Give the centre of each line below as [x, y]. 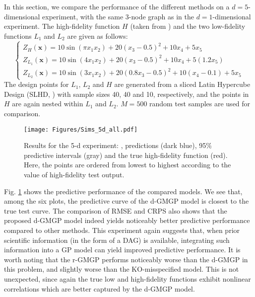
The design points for [36, 84]
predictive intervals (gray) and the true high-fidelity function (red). [126, 155]
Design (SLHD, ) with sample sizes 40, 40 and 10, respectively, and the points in [127, 94]
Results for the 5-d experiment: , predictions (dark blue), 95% [118, 145]
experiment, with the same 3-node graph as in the [118, 16]
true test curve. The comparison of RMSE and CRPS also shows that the [116, 210]
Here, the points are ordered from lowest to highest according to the [127, 165]
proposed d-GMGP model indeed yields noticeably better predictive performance [127, 220]
